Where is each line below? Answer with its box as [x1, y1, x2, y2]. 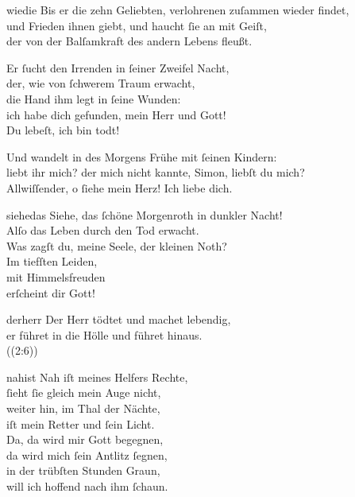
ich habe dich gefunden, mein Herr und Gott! [6, 106, 226, 122]
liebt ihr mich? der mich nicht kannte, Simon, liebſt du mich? [6, 164, 305, 181]
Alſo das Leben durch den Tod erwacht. [6, 222, 199, 239]
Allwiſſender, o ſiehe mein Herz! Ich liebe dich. [6, 179, 233, 196]
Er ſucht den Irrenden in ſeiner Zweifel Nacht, [6, 59, 230, 76]
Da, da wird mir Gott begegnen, [6, 431, 164, 448]
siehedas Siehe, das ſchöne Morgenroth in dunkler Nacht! [6, 206, 283, 223]
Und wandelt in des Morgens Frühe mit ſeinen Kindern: [6, 148, 277, 165]
